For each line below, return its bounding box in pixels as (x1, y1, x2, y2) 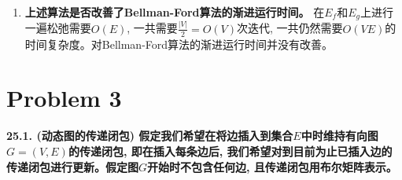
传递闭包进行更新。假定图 (6, 158, 138, 174)
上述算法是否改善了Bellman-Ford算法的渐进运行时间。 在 (24, 4, 325, 20)
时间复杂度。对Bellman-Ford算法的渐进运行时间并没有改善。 (24, 35, 334, 52)
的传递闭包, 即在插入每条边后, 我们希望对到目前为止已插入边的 (68, 142, 393, 159)
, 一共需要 (127, 20, 178, 36)
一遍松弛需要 (24, 20, 91, 36)
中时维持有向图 (301, 127, 378, 144)
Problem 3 (6, 82, 122, 114)
